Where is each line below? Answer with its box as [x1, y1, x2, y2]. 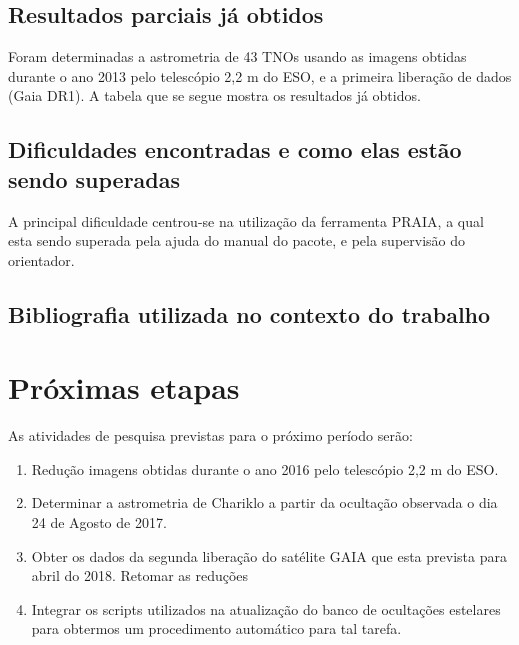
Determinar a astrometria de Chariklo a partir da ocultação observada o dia [31, 492, 498, 513]
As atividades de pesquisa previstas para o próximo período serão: [8, 425, 413, 446]
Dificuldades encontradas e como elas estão [8, 134, 462, 165]
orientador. [8, 249, 75, 270]
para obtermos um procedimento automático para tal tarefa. [31, 618, 402, 639]
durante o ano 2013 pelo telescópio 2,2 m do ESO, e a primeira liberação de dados [8, 65, 512, 86]
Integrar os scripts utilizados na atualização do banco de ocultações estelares [31, 598, 501, 619]
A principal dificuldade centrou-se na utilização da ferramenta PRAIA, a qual [8, 210, 484, 231]
